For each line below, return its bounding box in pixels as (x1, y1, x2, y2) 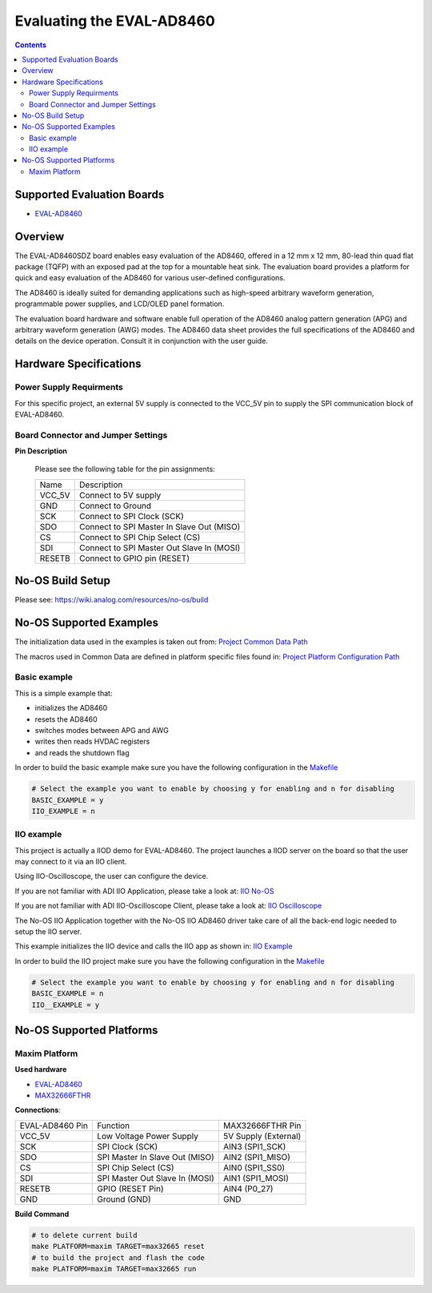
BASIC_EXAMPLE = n (31, 989, 104, 998)
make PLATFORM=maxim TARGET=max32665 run (31, 1264, 197, 1274)
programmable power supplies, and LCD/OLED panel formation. (14, 299, 225, 308)
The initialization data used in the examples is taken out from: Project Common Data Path (14, 637, 308, 646)
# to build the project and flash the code (31, 1253, 206, 1262)
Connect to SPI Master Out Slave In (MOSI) (78, 542, 241, 553)
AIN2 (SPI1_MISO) (222, 1151, 291, 1162)
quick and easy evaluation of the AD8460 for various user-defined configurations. (14, 273, 286, 283)
